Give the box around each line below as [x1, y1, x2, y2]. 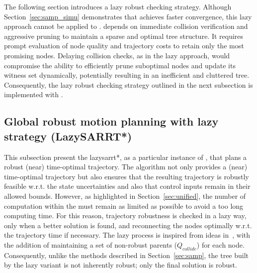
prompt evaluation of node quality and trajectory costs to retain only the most [4, 40, 244, 51]
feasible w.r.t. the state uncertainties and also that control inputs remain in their [4, 181, 251, 191]
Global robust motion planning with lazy [4, 114, 219, 129]
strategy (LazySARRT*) [4, 128, 132, 143]
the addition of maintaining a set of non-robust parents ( [4, 239, 177, 250]
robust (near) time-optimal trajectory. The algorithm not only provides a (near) [4, 161, 248, 172]
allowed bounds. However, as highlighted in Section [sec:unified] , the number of [4, 190, 246, 201]
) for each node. [196, 239, 245, 250]
